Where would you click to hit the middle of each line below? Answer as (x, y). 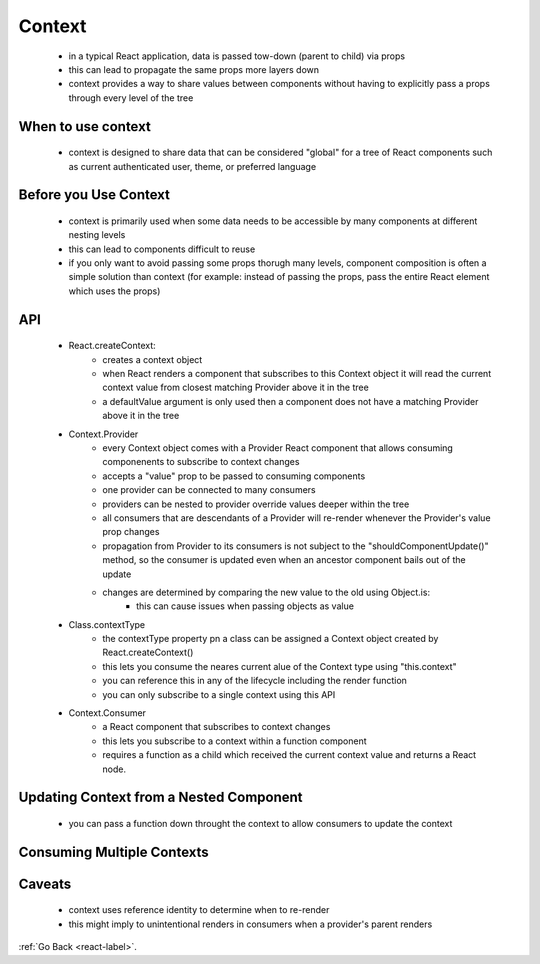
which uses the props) (114, 291)
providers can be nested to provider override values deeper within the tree (256, 504)
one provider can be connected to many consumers (209, 490)
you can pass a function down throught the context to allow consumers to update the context (260, 824)
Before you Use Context (94, 195)
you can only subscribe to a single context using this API (219, 694)
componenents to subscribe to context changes (201, 462)
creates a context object (152, 359)
